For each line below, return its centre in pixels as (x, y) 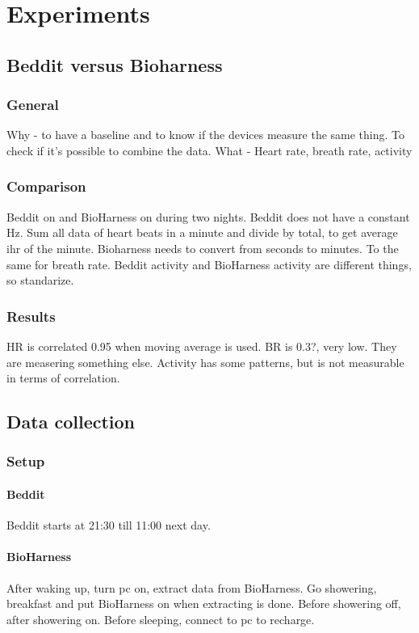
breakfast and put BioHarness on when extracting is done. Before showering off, (204, 603)
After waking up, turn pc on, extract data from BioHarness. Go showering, (192, 587)
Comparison (46, 186)
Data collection (71, 422)
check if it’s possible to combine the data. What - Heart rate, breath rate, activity (209, 150)
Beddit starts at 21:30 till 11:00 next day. (109, 525)
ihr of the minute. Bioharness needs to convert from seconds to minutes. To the (203, 248)
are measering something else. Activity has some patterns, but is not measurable (205, 362)
